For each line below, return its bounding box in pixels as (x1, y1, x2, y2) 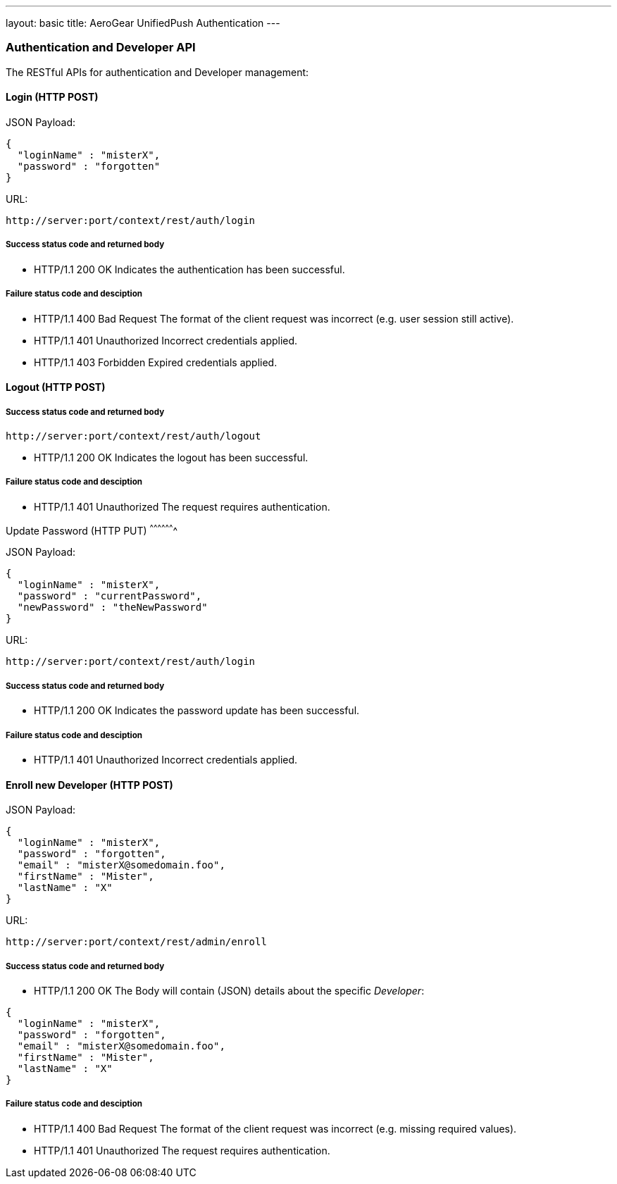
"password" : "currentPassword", (17, 590, 202, 602)
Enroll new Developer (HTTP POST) (6, 778, 173, 791)
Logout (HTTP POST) (6, 381, 106, 394)
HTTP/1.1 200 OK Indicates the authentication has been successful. (34, 263, 345, 275)
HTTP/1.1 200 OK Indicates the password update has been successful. (34, 704, 360, 717)
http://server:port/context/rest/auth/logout (6, 430, 261, 442)
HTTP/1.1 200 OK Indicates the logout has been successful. (34, 451, 308, 463)
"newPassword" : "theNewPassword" (17, 602, 208, 613)
